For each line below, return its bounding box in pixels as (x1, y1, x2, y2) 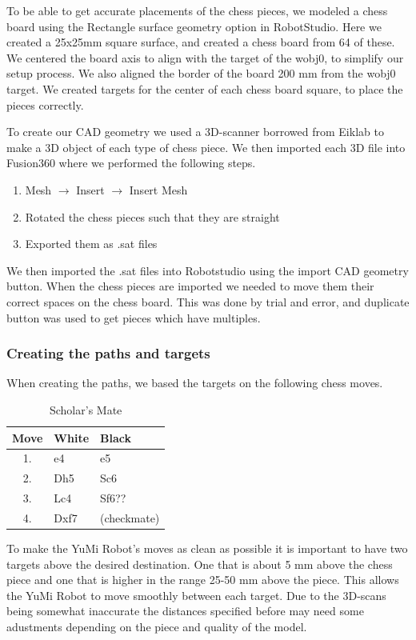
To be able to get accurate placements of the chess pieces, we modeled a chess (6, 2, 388, 18)
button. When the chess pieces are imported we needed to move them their (6, 278, 374, 294)
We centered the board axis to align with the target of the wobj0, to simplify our (6, 49, 404, 66)
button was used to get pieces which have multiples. (6, 309, 261, 326)
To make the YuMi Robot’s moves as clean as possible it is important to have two (6, 539, 408, 556)
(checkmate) (100, 509, 160, 526)
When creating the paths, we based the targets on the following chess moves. (6, 374, 383, 391)
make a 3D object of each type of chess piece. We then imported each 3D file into (6, 138, 406, 155)
